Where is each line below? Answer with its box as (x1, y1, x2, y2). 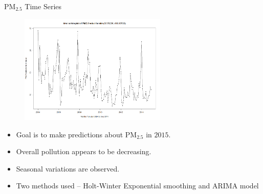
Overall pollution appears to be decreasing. (16, 146, 151, 157)
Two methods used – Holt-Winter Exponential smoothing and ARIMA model (16, 180, 259, 191)
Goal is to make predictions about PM (16, 129, 137, 139)
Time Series (25, 1, 62, 11)
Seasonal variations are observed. (16, 163, 120, 174)
